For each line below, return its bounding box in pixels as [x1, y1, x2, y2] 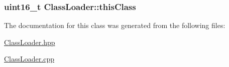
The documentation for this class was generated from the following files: [4, 20, 225, 30]
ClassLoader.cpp [4, 53, 54, 64]
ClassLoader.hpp [4, 36, 55, 47]
